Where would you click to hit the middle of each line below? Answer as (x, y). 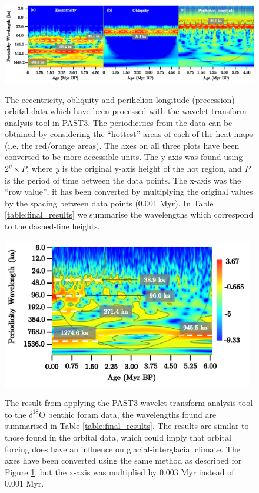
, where (40, 169)
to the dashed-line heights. (52, 226)
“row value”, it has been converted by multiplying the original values (129, 191)
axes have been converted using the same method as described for (123, 460)
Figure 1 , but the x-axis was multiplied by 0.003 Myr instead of (119, 472)
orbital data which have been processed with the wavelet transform (126, 111)
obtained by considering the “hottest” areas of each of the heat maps (129, 134)
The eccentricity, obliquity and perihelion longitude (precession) (120, 99)
